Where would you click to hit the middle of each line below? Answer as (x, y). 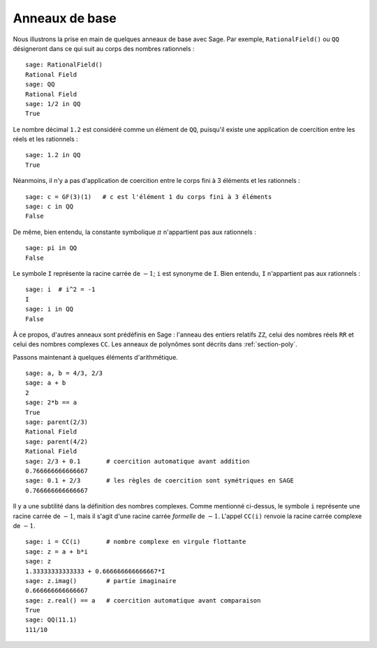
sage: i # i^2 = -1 (60, 289)
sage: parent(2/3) (57, 422)
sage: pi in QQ (51, 248)
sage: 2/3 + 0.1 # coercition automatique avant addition (138, 461)
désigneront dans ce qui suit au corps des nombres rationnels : (104, 48)
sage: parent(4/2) (57, 441)
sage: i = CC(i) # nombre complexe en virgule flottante (136, 542)
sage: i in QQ (49, 309)
